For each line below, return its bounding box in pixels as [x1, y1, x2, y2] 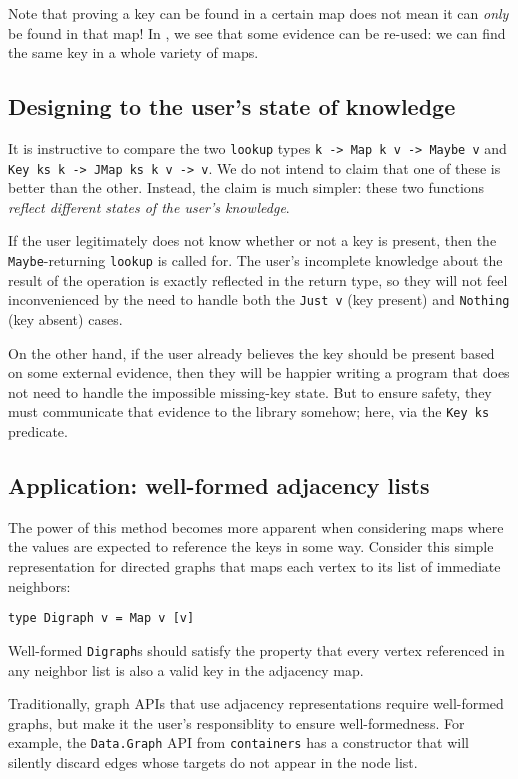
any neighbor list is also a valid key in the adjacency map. [8, 659, 364, 680]
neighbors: [8, 575, 71, 596]
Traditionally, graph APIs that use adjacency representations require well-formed [8, 693, 504, 714]
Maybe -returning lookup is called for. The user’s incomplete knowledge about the [8, 250, 503, 271]
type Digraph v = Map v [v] [8, 611, 195, 626]
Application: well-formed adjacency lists [8, 470, 430, 500]
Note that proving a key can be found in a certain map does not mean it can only [8, 3, 509, 23]
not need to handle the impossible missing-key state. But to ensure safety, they [8, 381, 492, 402]
